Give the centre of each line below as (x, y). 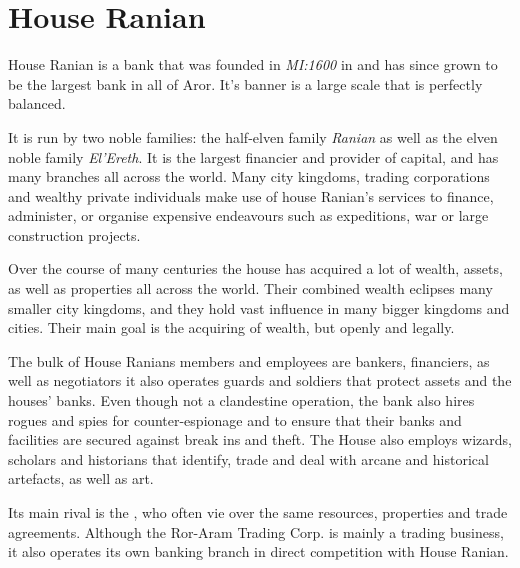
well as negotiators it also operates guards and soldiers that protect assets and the (260, 380)
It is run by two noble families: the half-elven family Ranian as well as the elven (253, 136)
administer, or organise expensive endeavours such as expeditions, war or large (248, 215)
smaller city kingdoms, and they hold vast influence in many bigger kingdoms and (259, 307)
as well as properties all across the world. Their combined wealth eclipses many (250, 288)
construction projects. (74, 234)
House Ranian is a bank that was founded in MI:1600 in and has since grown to (253, 64)
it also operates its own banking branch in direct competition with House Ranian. (258, 551)
